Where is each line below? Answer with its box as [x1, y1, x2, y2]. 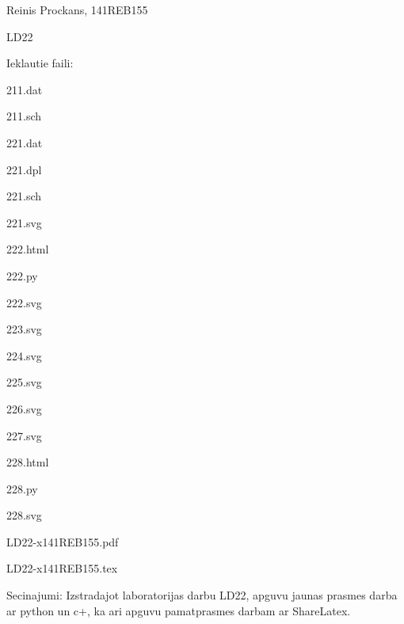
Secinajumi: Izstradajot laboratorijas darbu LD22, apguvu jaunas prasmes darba [6, 587, 398, 603]
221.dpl [6, 161, 42, 177]
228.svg [6, 507, 42, 523]
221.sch [6, 188, 42, 204]
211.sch [6, 108, 42, 124]
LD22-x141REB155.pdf [6, 533, 119, 550]
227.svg [6, 427, 42, 443]
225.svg [6, 374, 42, 390]
